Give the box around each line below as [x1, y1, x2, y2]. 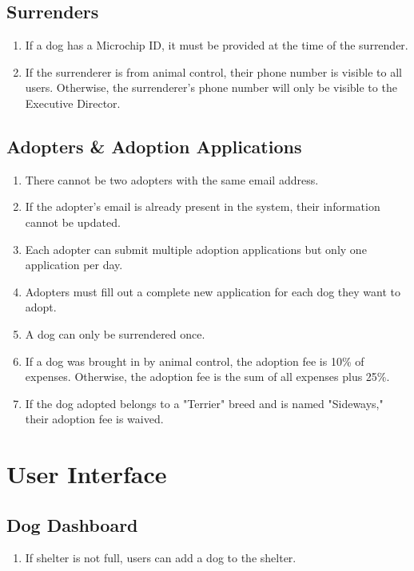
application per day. [25, 256, 123, 273]
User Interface [6, 458, 167, 490]
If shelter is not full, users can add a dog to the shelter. [25, 549, 297, 566]
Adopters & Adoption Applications [6, 133, 302, 158]
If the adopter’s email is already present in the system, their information [25, 198, 380, 215]
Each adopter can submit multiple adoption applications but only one [25, 240, 367, 257]
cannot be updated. [25, 213, 121, 230]
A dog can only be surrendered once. [25, 325, 205, 342]
